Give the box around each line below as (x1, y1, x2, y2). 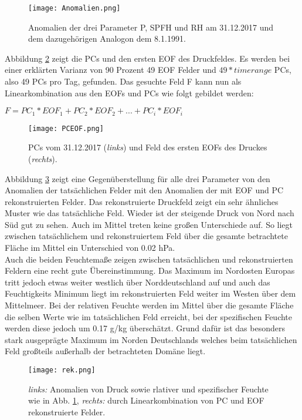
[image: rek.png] (28, 366, 96, 375)
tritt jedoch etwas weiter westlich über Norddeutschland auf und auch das (5, 275, 270, 288)
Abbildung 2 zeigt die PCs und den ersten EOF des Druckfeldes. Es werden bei (5, 52, 290, 64)
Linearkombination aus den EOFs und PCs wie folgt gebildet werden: (5, 86, 254, 99)
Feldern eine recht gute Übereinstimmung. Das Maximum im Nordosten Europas (5, 264, 295, 277)
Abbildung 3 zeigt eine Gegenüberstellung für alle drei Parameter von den (5, 172, 270, 184)
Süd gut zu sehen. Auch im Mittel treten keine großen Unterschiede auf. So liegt (5, 218, 293, 230)
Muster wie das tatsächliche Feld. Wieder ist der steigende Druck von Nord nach (5, 207, 294, 219)
